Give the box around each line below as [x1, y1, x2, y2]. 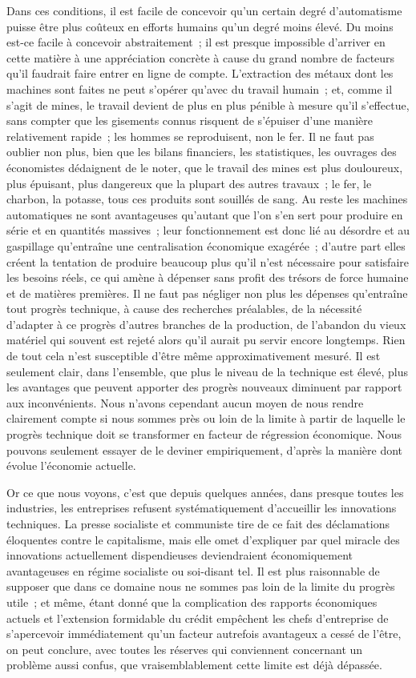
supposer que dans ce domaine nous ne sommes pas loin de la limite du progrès [6, 578, 395, 595]
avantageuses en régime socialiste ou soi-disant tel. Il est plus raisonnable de [6, 562, 380, 579]
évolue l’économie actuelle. [6, 457, 136, 474]
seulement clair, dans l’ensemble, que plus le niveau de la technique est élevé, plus [6, 363, 408, 379]
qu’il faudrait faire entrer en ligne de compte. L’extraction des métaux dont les [6, 65, 394, 82]
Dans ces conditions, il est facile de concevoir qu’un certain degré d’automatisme [6, 2, 402, 18]
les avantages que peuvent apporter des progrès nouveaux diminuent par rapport [6, 379, 402, 395]
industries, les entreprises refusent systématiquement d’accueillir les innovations [6, 499, 397, 516]
